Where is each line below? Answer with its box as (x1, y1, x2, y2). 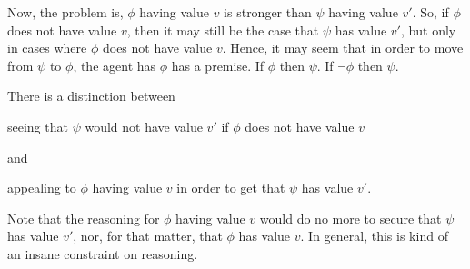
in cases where (7, 38, 87, 57)
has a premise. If (171, 55, 265, 75)
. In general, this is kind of (300, 226, 448, 245)
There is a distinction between (7, 86, 175, 105)
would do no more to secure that (259, 208, 442, 227)
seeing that (7, 116, 68, 135)
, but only (400, 20, 456, 39)
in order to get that (176, 178, 285, 197)
